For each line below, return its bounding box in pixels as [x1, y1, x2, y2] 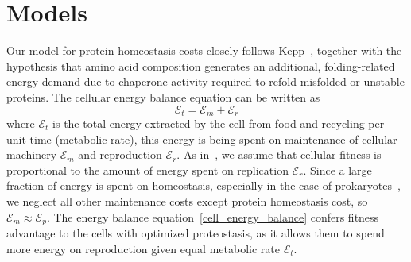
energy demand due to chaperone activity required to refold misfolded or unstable [6, 73, 405, 90]
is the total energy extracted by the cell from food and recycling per [52, 114, 385, 131]
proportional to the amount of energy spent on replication [6, 161, 289, 178]
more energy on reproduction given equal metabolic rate [6, 240, 280, 256]
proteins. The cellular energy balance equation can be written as [6, 88, 320, 105]
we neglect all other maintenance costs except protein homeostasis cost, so [6, 192, 368, 209]
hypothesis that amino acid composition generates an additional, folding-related [6, 57, 395, 74]
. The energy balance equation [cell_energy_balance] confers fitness [46, 208, 379, 225]
